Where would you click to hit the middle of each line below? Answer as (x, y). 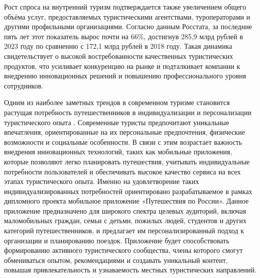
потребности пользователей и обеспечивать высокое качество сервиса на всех (122, 171)
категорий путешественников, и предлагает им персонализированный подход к (124, 230)
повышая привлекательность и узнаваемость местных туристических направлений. (130, 270)
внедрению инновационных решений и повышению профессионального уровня (125, 76)
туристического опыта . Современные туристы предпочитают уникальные (117, 122)
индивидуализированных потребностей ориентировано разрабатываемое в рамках (128, 191)
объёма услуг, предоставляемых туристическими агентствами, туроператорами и (127, 16)
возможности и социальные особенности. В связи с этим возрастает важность (123, 142)
